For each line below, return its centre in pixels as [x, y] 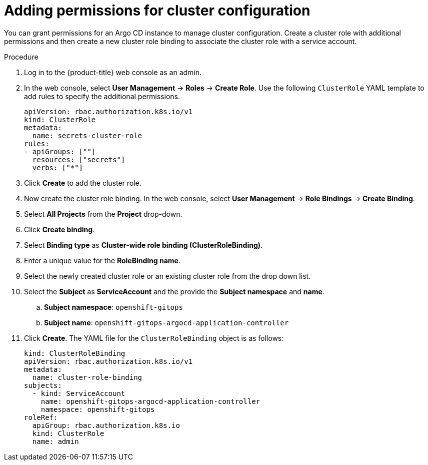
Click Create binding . [59, 229]
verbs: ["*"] [58, 167]
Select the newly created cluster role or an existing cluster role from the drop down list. [167, 276]
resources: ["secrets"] [79, 159]
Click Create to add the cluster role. [83, 183]
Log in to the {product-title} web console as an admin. [113, 72]
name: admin [55, 441]
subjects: [43, 385]
